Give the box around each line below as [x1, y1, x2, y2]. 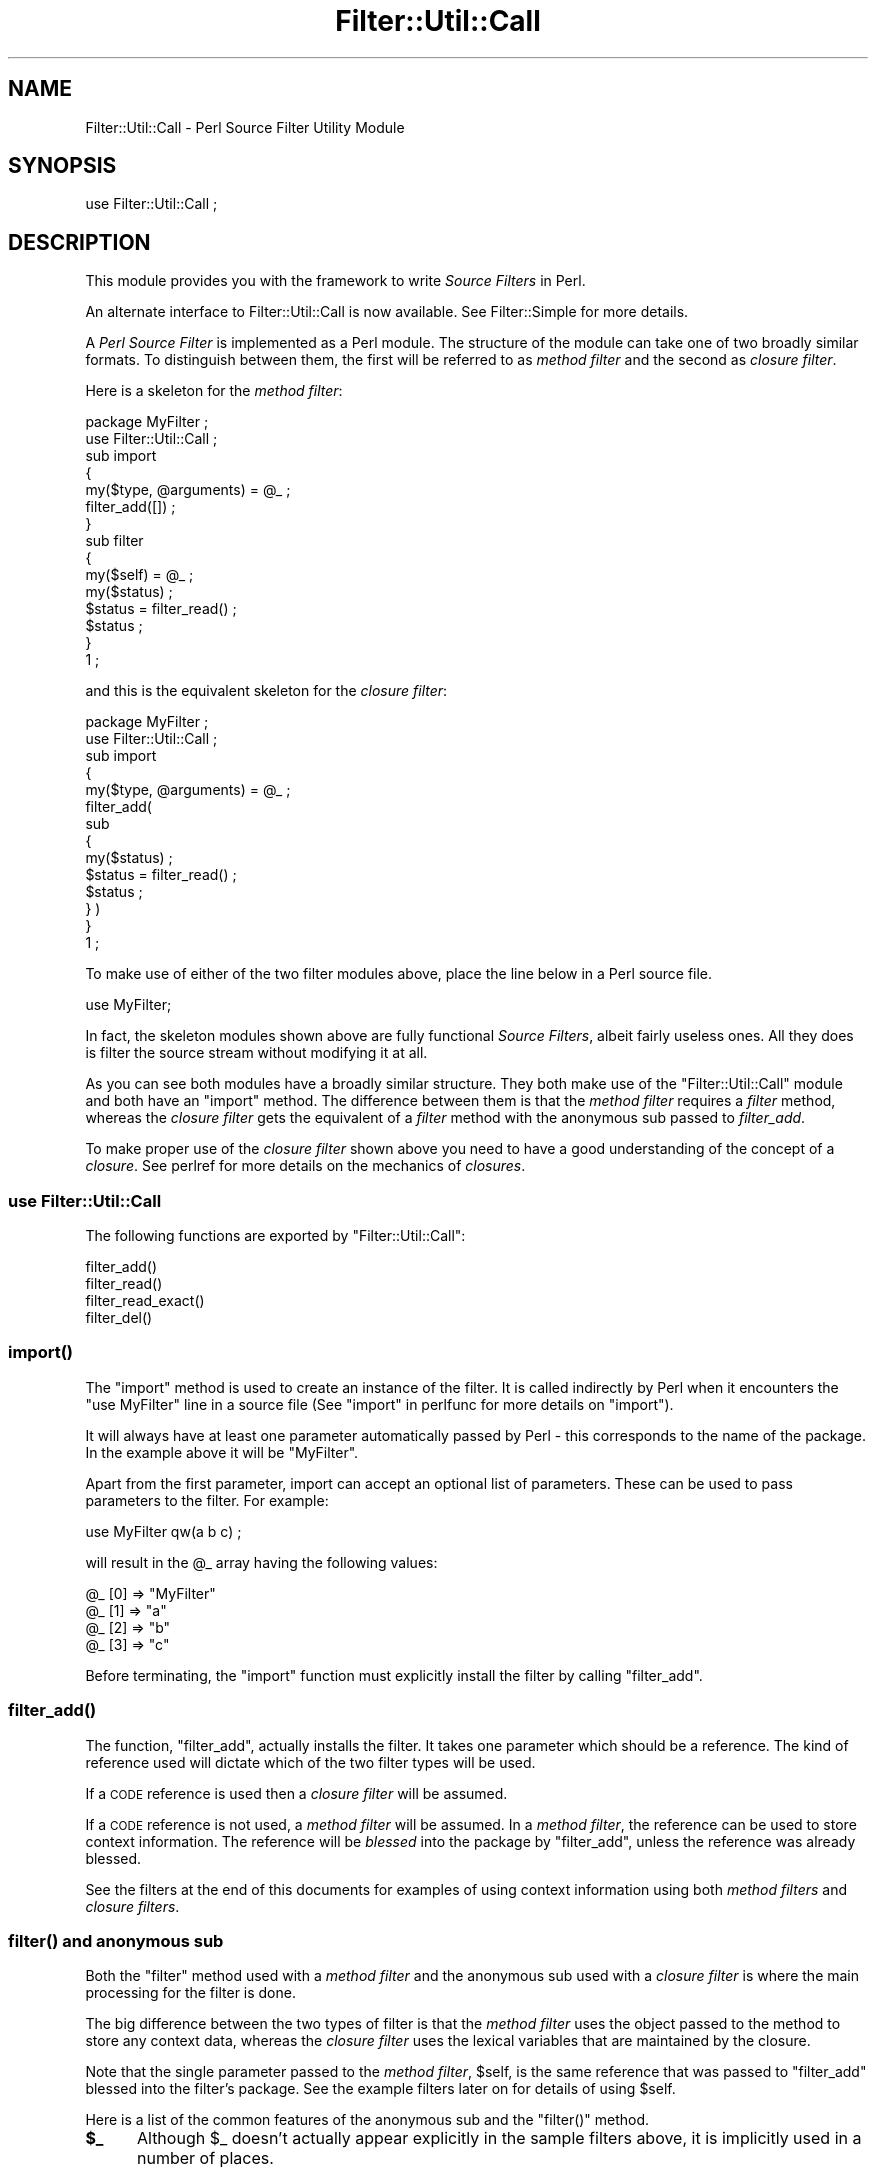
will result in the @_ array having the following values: [85, 1553, 438, 1571]
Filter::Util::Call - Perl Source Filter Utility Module [85, 118, 405, 136]
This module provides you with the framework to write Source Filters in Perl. [85, 272, 586, 290]
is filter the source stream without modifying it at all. [85, 1044, 428, 1062]
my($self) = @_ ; [85, 566, 194, 584]
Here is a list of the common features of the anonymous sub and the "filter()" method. [85, 2111, 650, 2129]
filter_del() [85, 1309, 153, 1327]
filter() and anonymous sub [8, 1930, 224, 1951]
